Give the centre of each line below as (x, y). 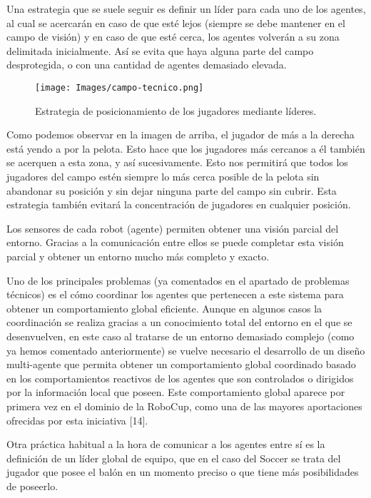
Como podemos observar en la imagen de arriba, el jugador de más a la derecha (181, 134)
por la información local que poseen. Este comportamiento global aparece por (176, 392)
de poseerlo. (32, 486)
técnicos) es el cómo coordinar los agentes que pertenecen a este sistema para (175, 294)
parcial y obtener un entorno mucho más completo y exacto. (138, 256)
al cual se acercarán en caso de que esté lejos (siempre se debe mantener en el (176, 22)
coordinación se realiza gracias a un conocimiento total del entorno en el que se (179, 322)
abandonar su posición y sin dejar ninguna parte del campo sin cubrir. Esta (172, 190)
